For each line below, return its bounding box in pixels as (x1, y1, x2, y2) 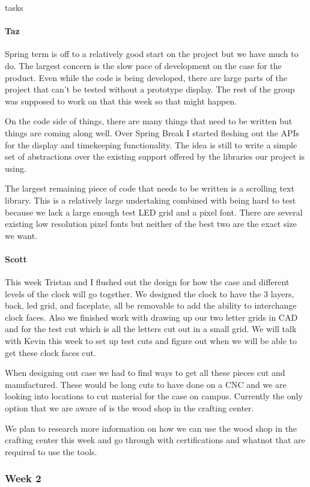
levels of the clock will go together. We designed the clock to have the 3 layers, (5, 287, 294, 300)
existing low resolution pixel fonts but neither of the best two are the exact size (5, 217, 297, 230)
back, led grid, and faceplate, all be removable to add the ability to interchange (5, 299, 297, 312)
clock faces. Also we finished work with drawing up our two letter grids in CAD (5, 310, 298, 323)
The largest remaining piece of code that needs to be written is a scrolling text (5, 182, 294, 195)
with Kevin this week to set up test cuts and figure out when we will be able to (5, 334, 297, 347)
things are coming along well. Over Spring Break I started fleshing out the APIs (5, 126, 300, 139)
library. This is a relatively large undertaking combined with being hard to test (5, 193, 296, 206)
